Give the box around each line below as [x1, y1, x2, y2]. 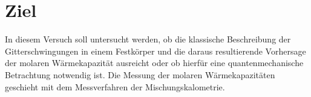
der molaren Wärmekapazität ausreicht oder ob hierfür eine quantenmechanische [5, 56, 304, 69]
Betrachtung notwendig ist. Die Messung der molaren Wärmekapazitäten [5, 68, 275, 81]
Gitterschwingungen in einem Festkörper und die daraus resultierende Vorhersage [5, 44, 306, 57]
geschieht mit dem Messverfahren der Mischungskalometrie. [5, 80, 225, 93]
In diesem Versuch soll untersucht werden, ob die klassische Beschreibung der [5, 33, 291, 45]
